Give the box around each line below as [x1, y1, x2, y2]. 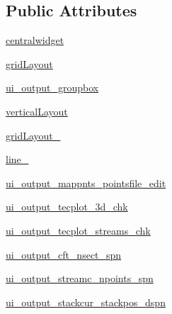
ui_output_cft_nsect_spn [6, 247, 122, 262]
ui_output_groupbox [6, 80, 99, 95]
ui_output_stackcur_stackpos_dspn [6, 294, 166, 309]
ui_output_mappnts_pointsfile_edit [6, 175, 166, 190]
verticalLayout [6, 103, 68, 118]
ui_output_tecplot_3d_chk [6, 199, 128, 214]
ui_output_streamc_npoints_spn [6, 271, 154, 286]
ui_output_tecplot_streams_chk [6, 223, 151, 237]
